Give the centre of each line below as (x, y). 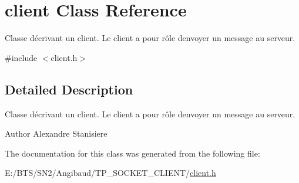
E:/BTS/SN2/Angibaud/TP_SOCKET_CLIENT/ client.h (110, 173)
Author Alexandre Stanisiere (56, 133)
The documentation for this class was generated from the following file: (132, 153)
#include (21, 57)
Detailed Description (69, 89)
